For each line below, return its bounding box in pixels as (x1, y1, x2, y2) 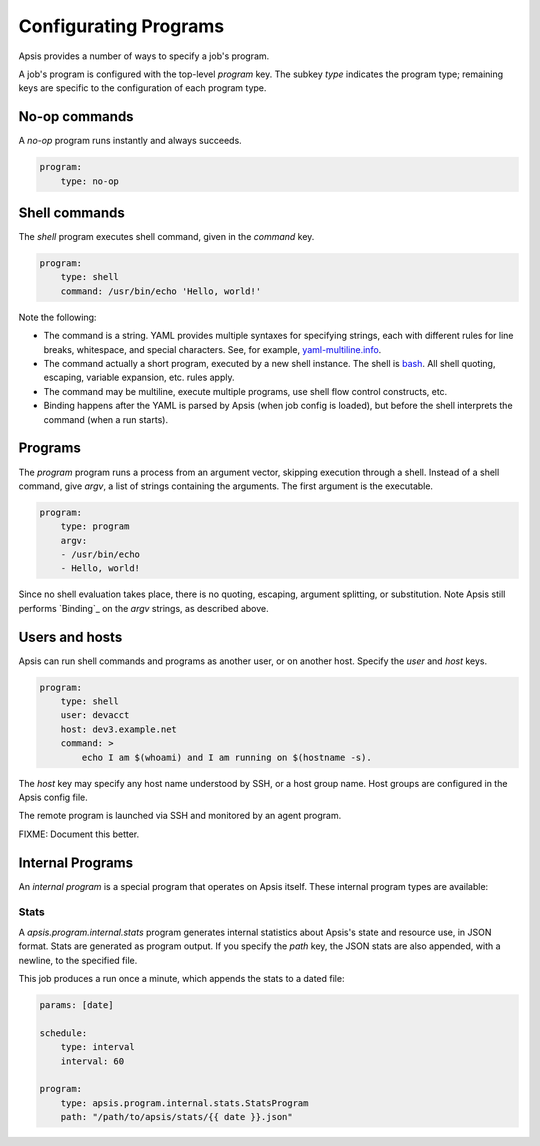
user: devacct (60, 710, 130, 721)
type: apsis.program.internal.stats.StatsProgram (60, 1097, 309, 1109)
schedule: (39, 1027, 88, 1039)
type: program (60, 521, 130, 532)
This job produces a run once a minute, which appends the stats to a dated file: (18, 973, 345, 985)
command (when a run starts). (43, 413, 169, 425)
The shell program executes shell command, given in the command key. (18, 231, 315, 243)
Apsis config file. (18, 791, 89, 804)
